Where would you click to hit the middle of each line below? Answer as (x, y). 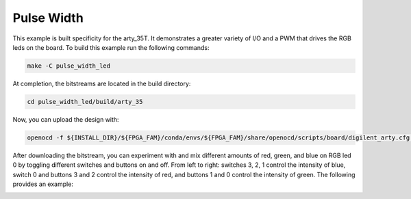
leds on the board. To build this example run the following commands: (111, 47)
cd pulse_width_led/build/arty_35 (85, 102)
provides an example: (43, 184)
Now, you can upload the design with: (66, 119)
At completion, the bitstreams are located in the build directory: (102, 83)
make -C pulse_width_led (69, 66)
